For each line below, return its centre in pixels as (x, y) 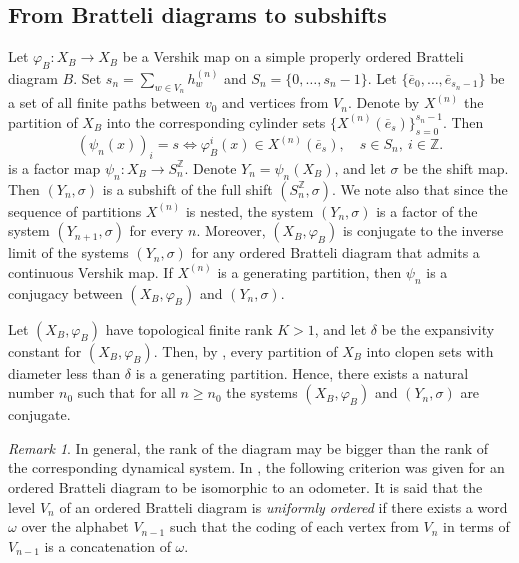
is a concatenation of (107, 545)
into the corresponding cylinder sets (216, 121)
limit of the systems (68, 252)
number (31, 392)
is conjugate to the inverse (423, 230)
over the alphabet (75, 526)
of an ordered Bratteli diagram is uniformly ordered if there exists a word (283, 506)
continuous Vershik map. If (90, 271)
